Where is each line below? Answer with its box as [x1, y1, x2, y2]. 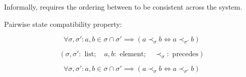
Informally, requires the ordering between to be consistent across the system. [4, 2, 242, 12]
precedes [172, 51, 199, 58]
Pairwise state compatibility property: [4, 18, 122, 29]
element [119, 51, 144, 58]
